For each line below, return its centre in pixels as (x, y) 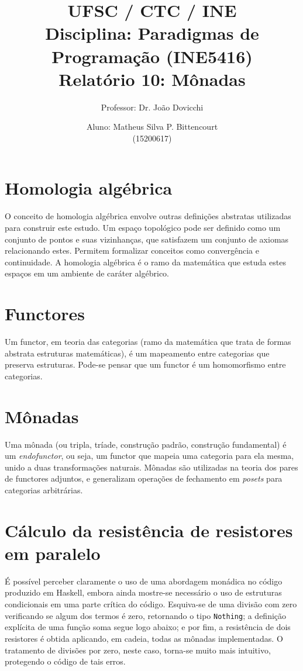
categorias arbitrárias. (44, 490)
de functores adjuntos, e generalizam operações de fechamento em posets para (144, 478)
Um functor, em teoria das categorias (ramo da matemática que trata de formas (148, 342)
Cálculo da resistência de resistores (149, 530)
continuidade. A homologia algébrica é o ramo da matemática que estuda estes (145, 262)
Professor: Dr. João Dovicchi (152, 107)
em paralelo (53, 553)
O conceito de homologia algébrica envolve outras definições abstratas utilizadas (148, 216)
